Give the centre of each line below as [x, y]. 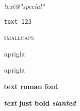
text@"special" [24, 6]
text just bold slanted [40, 102]
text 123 [18, 22]
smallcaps [19, 37]
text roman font [31, 86]
